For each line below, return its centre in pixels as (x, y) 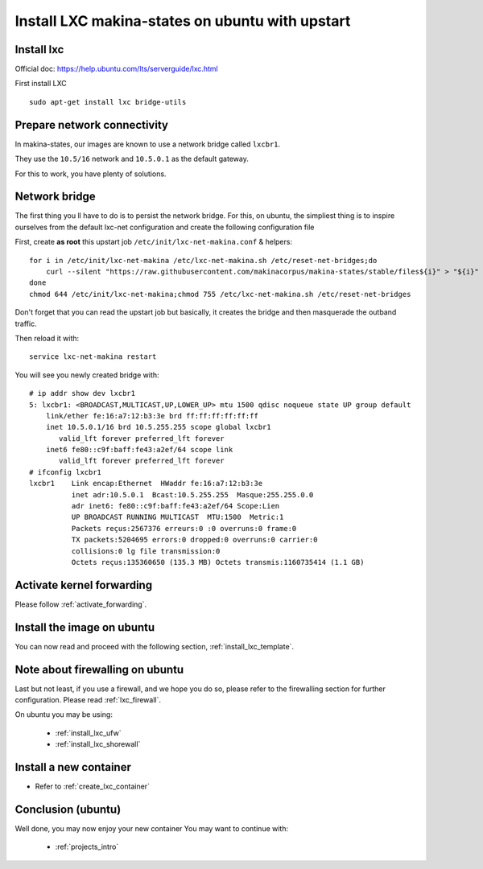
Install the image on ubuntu (85, 627)
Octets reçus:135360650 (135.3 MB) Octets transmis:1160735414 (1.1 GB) (218, 562)
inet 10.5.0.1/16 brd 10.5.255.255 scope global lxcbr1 (158, 427)
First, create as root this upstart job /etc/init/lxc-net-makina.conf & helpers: (154, 242)
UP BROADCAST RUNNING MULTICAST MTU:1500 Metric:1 (178, 517)
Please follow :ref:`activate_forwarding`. (81, 604)
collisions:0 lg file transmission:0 (146, 551)
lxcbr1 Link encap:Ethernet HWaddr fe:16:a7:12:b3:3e (146, 484)
